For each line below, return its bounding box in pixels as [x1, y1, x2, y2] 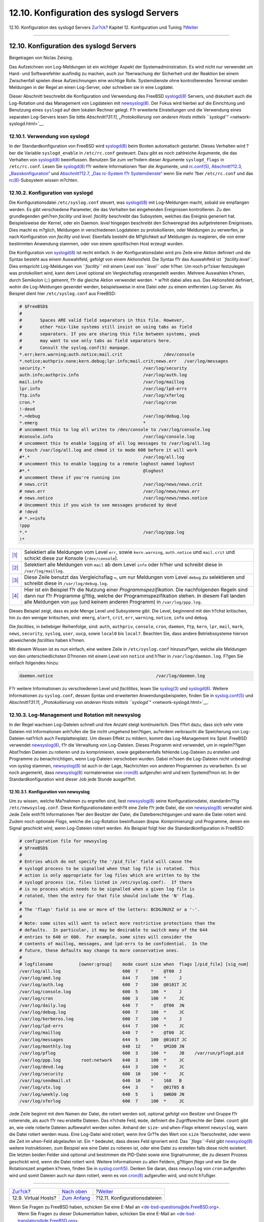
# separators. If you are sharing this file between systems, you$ [19, 331, 200, 337]
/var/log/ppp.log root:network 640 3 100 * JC [19, 1057, 185, 1063]
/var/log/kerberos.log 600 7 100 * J [19, 1016, 182, 1022]
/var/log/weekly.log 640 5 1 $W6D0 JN [19, 1091, 185, 1097]
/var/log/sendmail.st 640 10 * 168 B [19, 1078, 182, 1083]
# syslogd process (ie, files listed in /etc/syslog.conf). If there [19, 879, 193, 885]
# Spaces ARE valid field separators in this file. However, [19, 318, 185, 323]
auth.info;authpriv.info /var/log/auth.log [19, 372, 187, 378]
